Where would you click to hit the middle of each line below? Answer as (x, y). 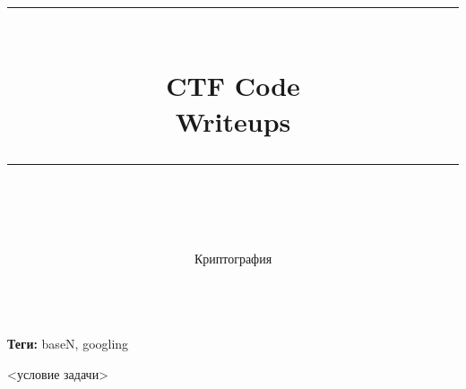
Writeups (233, 121)
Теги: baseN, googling (68, 344)
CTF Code (233, 86)
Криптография (233, 258)
